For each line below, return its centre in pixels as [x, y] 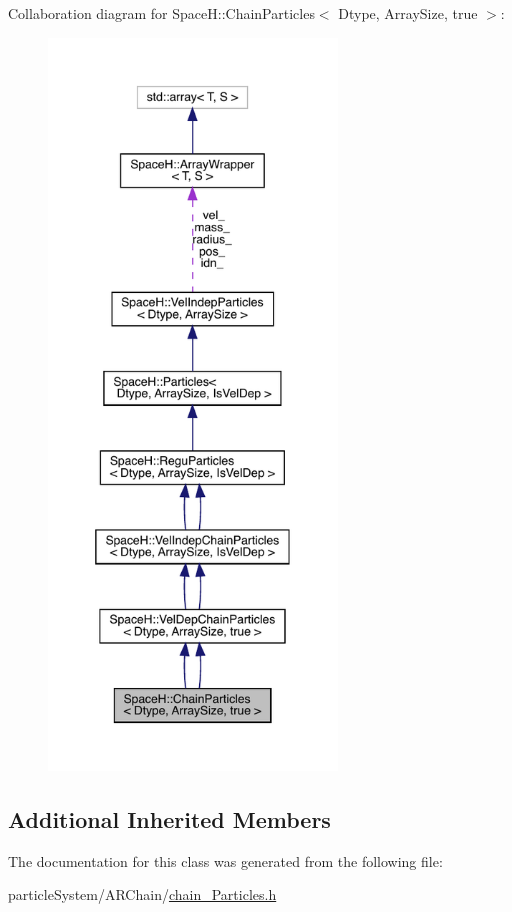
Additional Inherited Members [169, 818]
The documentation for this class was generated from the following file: [225, 860]
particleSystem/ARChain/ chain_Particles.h [142, 894]
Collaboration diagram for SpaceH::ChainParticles [161, 13]
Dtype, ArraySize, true [408, 13]
